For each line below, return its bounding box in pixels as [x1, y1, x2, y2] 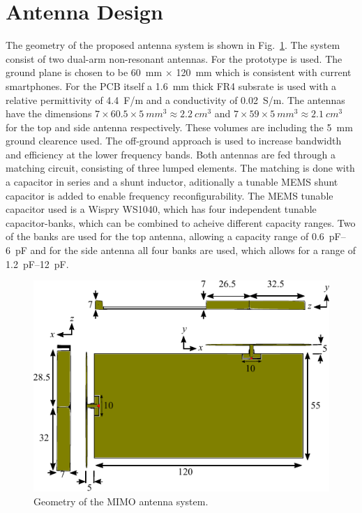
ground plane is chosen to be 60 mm [6, 65, 163, 80]
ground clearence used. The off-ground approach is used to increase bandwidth [6, 133, 342, 148]
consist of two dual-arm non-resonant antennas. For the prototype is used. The [6, 51, 342, 66]
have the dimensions [6, 106, 92, 121]
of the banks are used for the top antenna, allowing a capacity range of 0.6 [6, 229, 324, 244]
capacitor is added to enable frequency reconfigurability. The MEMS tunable [6, 188, 333, 202]
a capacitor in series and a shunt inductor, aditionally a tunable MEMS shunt [6, 174, 338, 189]
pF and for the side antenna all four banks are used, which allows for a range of [15, 243, 356, 258]
